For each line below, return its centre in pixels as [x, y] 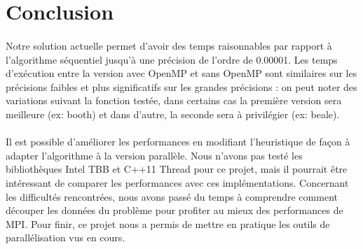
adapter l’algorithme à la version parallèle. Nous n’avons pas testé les [154, 155]
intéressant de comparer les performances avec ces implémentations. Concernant [177, 182]
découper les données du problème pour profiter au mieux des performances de [174, 210]
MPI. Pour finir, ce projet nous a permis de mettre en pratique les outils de [168, 223]
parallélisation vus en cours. [66, 237]
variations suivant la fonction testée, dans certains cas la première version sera [174, 100]
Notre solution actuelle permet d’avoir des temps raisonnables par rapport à [169, 45]
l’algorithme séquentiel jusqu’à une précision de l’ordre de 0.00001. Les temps [172, 59]
